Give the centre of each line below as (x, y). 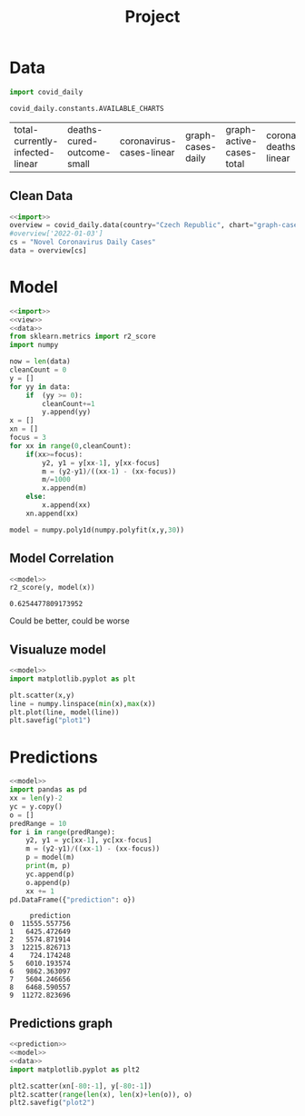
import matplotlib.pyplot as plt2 (75, 1070)
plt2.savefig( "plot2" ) (52, 1103)
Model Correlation (62, 558)
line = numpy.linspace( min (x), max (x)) (83, 703)
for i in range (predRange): (63, 832)
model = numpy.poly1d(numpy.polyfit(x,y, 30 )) (97, 530)
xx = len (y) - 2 (36, 798)
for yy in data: (40, 387)
